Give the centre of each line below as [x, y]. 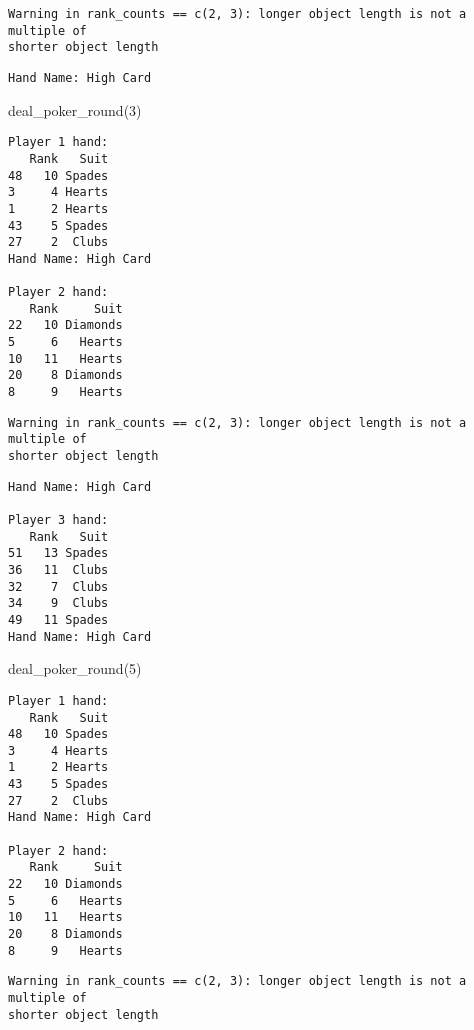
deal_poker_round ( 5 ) [75, 668]
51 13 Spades [58, 553]
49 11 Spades [58, 619]
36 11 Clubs [58, 569]
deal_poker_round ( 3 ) [75, 109]
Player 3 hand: [58, 520]
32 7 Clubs [58, 586]
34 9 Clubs [58, 603]
